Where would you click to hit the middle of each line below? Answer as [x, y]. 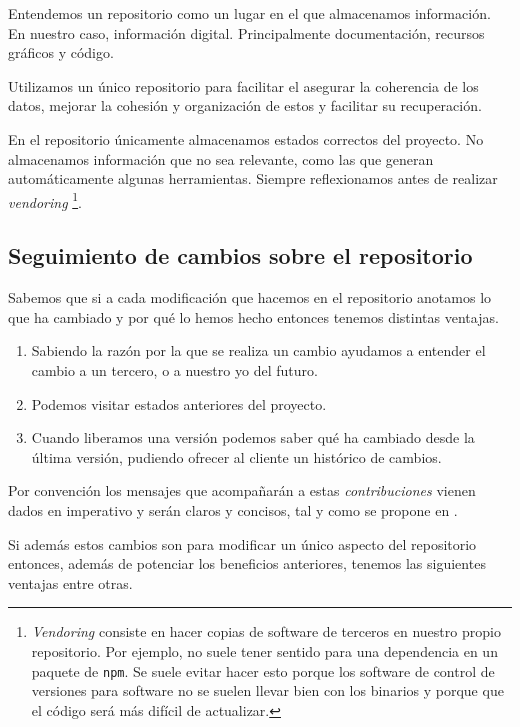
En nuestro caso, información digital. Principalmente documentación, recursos [246, 32]
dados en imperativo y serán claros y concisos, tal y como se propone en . [233, 509]
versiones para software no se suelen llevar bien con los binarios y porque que [267, 690]
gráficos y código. [61, 52]
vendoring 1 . [45, 200]
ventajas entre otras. [70, 582]
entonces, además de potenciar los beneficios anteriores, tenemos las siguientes [247, 563]
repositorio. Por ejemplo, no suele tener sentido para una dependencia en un [264, 650]
